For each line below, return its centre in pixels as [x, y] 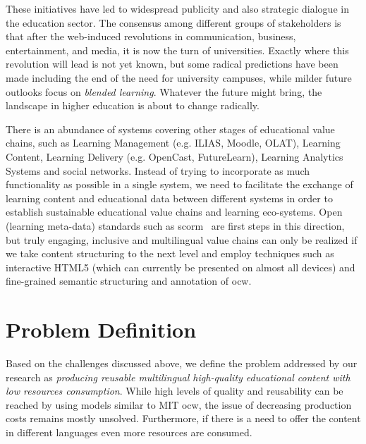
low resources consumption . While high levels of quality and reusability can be [175, 391]
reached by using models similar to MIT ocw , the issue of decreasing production [179, 404]
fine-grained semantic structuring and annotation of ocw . [129, 281]
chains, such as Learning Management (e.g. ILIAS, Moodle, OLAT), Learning [173, 143]
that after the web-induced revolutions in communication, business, [151, 36]
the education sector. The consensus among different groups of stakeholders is [173, 22]
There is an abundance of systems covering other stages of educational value [170, 129]
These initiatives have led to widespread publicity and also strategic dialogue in [177, 8]
